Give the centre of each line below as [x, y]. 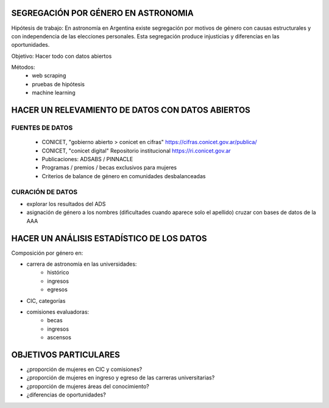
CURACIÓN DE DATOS [44, 192]
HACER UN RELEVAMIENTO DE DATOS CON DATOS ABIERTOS [131, 110]
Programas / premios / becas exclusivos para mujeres [109, 168]
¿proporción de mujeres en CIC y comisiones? [84, 369]
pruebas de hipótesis [58, 84]
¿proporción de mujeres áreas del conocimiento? [88, 386]
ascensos [59, 337]
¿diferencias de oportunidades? [66, 395]
